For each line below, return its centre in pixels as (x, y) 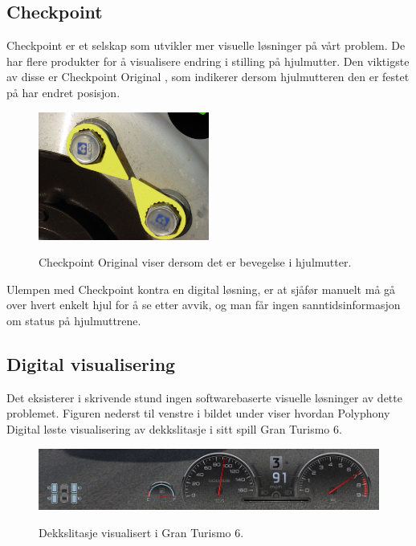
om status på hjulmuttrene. (74, 320)
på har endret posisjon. (63, 92)
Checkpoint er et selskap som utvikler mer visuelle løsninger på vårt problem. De (206, 45)
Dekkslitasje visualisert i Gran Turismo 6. (141, 532)
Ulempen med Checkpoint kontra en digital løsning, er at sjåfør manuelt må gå (201, 289)
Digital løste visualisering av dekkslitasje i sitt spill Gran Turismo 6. (174, 428)
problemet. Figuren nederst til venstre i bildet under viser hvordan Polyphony (198, 413)
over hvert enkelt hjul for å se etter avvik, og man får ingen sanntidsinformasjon (204, 305)
